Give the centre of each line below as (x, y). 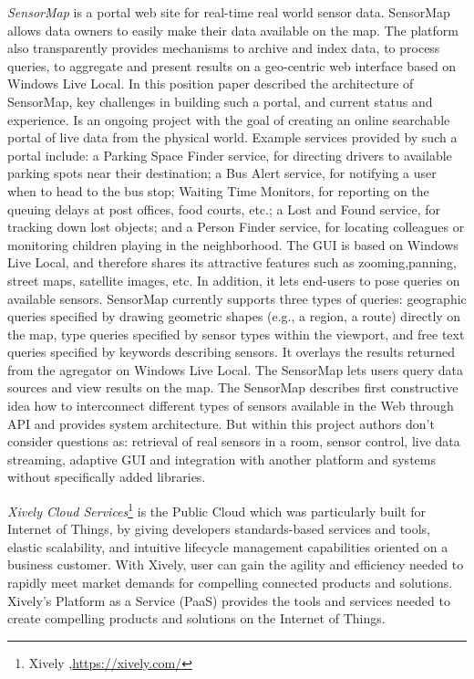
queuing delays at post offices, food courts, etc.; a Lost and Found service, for (224, 209)
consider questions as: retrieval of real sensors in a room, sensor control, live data (234, 441)
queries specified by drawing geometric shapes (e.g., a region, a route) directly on (234, 316)
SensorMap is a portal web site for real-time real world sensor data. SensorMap (229, 12)
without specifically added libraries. (107, 477)
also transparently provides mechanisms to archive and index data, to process (224, 48)
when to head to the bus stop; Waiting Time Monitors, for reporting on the (218, 190)
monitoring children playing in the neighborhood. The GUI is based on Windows (233, 244)
